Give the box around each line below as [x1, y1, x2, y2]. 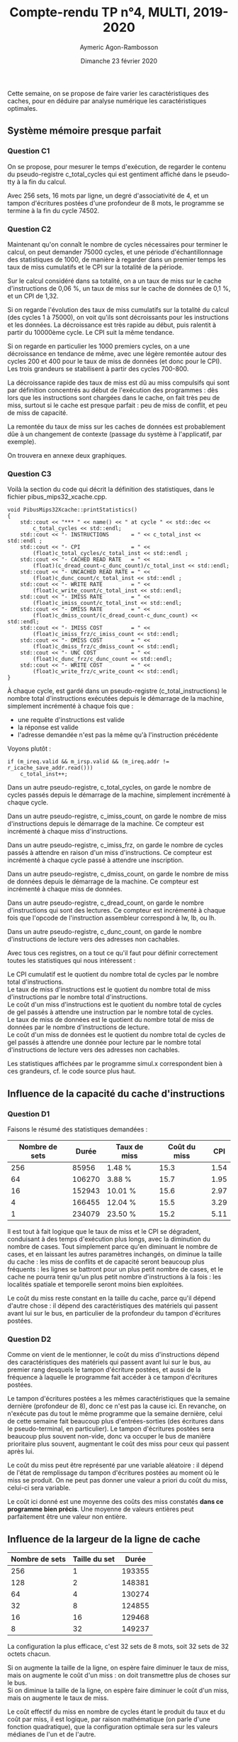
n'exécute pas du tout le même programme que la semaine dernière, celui [7, 1409, 223, 1418]
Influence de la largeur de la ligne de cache [7, 1533, 200, 1545]
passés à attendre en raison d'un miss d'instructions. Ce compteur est [7, 849, 212, 857]
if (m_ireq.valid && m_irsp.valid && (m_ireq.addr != [7, 758, 170, 765]
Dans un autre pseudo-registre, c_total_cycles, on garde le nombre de [7, 783, 211, 792]
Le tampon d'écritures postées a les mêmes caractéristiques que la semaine [7, 1394, 230, 1403]
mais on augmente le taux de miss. [7, 1694, 109, 1702]
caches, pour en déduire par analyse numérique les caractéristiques [7, 97, 207, 105]
